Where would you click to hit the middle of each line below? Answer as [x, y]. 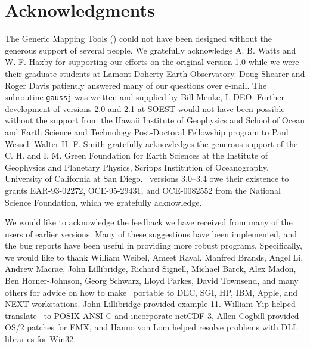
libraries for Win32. [41, 339]
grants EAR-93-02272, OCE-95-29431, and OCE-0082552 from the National [143, 190]
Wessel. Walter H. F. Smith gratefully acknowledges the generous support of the [151, 143]
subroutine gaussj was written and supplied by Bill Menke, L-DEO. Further [145, 97]
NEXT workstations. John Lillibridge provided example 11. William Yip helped [150, 304]
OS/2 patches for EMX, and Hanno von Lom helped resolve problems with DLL [151, 327]
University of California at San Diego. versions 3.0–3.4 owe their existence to [147, 179]
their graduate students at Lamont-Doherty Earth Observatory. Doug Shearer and [155, 73]
